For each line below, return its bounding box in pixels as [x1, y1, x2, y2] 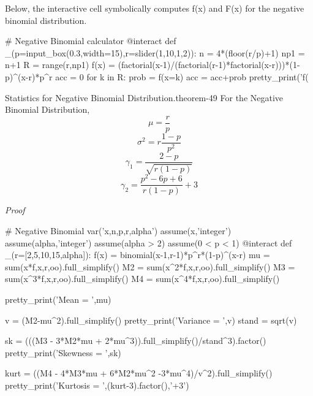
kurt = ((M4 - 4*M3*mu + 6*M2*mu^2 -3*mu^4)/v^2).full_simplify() [5, 367, 273, 379]
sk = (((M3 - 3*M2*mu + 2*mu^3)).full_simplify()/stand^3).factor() [5, 334, 266, 347]
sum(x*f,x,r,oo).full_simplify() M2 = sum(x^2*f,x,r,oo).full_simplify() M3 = [5, 260, 295, 273]
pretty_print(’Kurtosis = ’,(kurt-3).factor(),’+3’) [5, 379, 189, 391]
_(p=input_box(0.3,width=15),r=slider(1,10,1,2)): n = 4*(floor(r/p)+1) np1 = [5, 46, 305, 59]
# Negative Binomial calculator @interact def [5, 34, 176, 47]
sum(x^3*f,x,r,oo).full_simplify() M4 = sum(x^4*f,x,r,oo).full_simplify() [5, 272, 280, 285]
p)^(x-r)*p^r [5, 70, 53, 83]
